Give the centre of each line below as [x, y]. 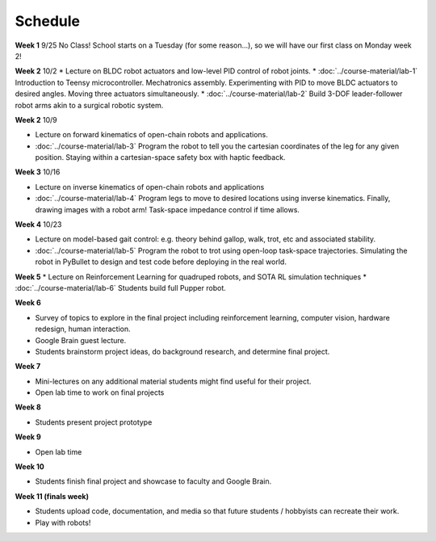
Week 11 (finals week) [52, 496]
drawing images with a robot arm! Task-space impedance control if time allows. [168, 209]
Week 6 [28, 303]
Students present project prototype [94, 422]
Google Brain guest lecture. [81, 340]
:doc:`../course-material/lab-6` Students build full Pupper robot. [120, 287]
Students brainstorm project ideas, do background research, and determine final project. [182, 351]
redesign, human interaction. [83, 329]
